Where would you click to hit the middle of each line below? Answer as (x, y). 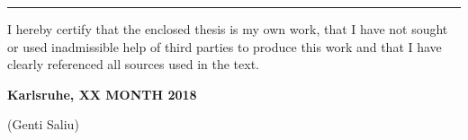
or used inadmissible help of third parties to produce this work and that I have (225, 46)
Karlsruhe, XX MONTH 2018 (102, 94)
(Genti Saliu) (43, 124)
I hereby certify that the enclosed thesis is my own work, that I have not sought (228, 29)
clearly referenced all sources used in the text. (133, 64)
